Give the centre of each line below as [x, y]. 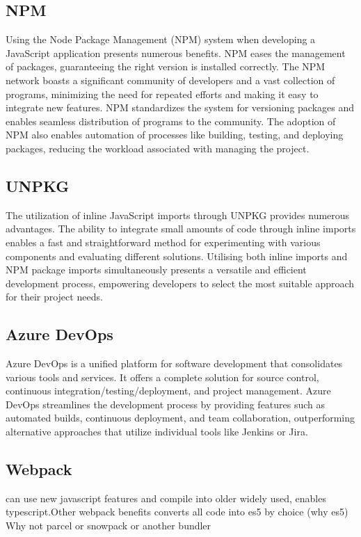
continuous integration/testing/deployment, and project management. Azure [168, 391]
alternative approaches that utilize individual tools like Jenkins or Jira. [157, 432]
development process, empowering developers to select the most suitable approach [180, 283]
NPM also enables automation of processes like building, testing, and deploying [175, 135]
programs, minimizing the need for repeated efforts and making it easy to [162, 94]
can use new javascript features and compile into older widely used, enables [166, 498]
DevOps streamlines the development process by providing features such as [166, 404]
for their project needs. [54, 297]
